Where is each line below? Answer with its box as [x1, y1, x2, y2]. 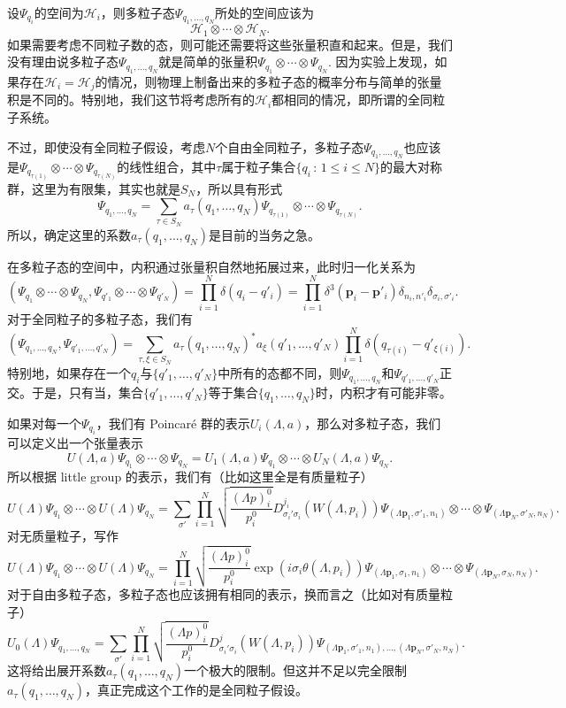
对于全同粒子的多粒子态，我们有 [7, 309, 193, 327]
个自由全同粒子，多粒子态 [215, 137, 364, 156]
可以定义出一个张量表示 [7, 434, 143, 452]
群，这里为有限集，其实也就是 [7, 179, 180, 197]
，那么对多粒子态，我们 [304, 413, 441, 432]
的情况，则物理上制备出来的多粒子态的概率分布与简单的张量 [95, 72, 442, 90]
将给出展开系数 [19, 661, 106, 680]
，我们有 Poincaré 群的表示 [96, 413, 250, 432]
